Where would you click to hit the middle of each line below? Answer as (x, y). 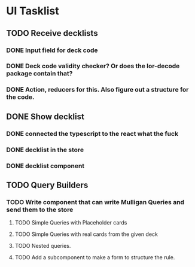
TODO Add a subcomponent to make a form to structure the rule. (95, 257)
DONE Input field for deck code (52, 50)
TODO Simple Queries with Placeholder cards (71, 223)
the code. (20, 97)
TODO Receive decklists (52, 33)
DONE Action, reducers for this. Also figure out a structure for (97, 90)
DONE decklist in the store (45, 150)
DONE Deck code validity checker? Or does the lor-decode (93, 66)
